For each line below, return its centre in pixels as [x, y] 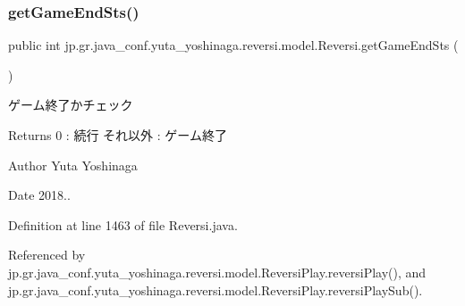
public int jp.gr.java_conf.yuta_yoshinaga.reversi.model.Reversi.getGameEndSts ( [233, 45]
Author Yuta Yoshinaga [73, 165]
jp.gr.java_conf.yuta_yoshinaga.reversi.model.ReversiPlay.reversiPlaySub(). [216, 289]
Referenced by [47, 255]
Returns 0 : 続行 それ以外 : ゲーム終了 [118, 135]
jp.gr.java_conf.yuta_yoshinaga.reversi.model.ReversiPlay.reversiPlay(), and [217, 272]
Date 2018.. [39, 195]
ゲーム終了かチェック [71, 105]
